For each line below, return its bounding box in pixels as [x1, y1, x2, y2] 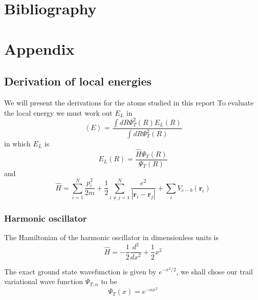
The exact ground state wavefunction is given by [4, 266, 157, 276]
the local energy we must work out [4, 107, 113, 118]
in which [4, 138, 31, 149]
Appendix [4, 38, 75, 59]
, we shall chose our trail [176, 266, 253, 276]
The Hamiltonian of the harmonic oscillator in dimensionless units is [4, 232, 219, 243]
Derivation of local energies [4, 73, 152, 89]
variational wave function [4, 276, 83, 287]
